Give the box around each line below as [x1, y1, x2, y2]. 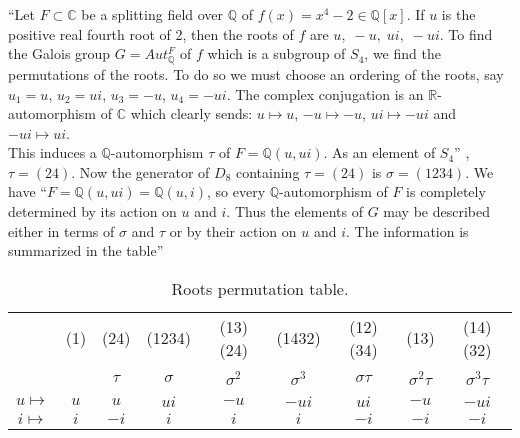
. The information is [345, 220, 469, 241]
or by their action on [169, 220, 297, 241]
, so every [207, 181, 266, 202]
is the [441, 4, 476, 24]
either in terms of [8, 220, 115, 241]
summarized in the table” [8, 240, 164, 261]
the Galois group [8, 43, 111, 64]
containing [235, 161, 300, 182]
